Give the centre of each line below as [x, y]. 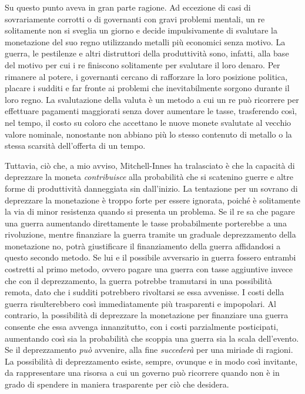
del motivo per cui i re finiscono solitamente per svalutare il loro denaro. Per [143, 64]
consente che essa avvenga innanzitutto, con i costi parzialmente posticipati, [142, 327]
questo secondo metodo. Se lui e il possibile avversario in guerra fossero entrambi [150, 257]
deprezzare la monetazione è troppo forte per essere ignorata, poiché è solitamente [152, 200]
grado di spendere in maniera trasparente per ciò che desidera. [117, 384]
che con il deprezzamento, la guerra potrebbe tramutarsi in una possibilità [138, 280]
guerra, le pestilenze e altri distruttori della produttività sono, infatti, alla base [147, 53]
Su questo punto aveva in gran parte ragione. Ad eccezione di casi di [128, 7]
